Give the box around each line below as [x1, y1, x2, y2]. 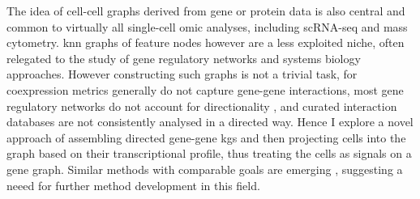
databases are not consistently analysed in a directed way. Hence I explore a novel [6, 113, 414, 130]
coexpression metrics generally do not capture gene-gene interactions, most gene [6, 81, 404, 98]
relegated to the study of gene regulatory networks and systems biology [6, 49, 361, 66]
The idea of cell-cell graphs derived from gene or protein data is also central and [6, 2, 405, 19]
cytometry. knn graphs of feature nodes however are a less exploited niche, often [6, 34, 405, 51]
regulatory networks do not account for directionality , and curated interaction [6, 97, 397, 114]
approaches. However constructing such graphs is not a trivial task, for [6, 66, 358, 83]
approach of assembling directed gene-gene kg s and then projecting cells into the [6, 129, 406, 146]
